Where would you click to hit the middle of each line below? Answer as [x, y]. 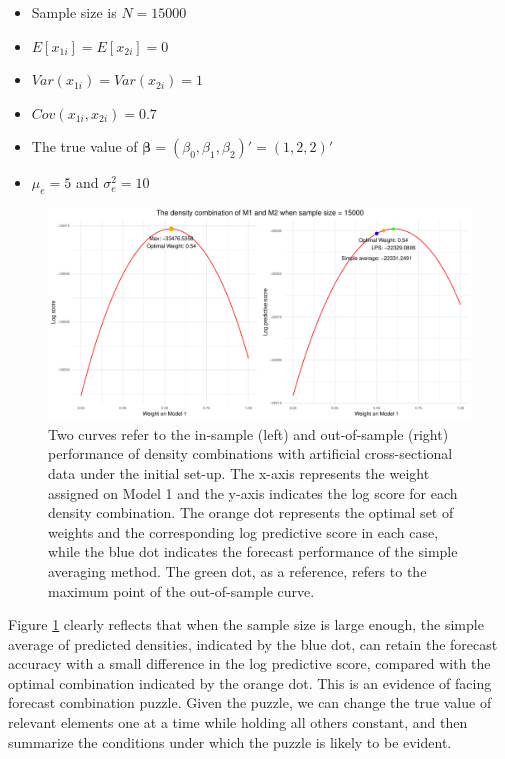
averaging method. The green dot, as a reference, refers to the [237, 570]
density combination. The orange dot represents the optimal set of [251, 512]
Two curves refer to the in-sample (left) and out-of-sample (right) [248, 433]
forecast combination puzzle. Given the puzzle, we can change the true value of [250, 702]
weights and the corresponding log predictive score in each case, [243, 531]
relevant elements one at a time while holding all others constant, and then [238, 722]
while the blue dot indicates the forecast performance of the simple [253, 551]
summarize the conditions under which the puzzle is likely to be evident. [230, 741]
